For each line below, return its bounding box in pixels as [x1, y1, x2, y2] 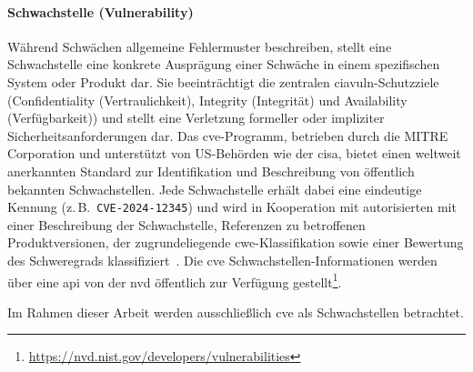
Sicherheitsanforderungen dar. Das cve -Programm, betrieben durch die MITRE [7, 126, 448, 145]
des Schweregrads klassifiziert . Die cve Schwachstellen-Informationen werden [7, 250, 438, 269]
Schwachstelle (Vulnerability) [7, 2, 194, 21]
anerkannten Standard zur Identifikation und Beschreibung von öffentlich [7, 161, 415, 180]
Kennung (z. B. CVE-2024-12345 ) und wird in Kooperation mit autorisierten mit [7, 197, 457, 216]
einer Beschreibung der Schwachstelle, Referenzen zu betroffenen [7, 215, 366, 234]
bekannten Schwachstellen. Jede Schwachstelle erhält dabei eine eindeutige [7, 179, 422, 198]
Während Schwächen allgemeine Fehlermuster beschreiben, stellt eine [7, 36, 392, 55]
